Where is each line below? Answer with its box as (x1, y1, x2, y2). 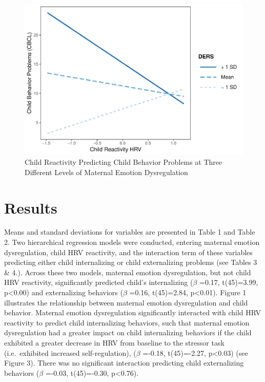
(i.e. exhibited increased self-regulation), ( (4, 347, 136, 358)
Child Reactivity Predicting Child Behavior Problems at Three (25, 157, 222, 167)
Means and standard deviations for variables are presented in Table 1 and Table (4, 226, 255, 237)
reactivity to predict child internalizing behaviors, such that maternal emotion (4, 317, 250, 328)
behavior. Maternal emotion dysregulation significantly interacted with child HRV (4, 307, 261, 318)
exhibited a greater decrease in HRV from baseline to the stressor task (4, 337, 225, 348)
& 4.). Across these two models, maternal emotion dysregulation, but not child (4, 266, 251, 277)
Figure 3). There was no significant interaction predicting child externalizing (4, 357, 244, 368)
